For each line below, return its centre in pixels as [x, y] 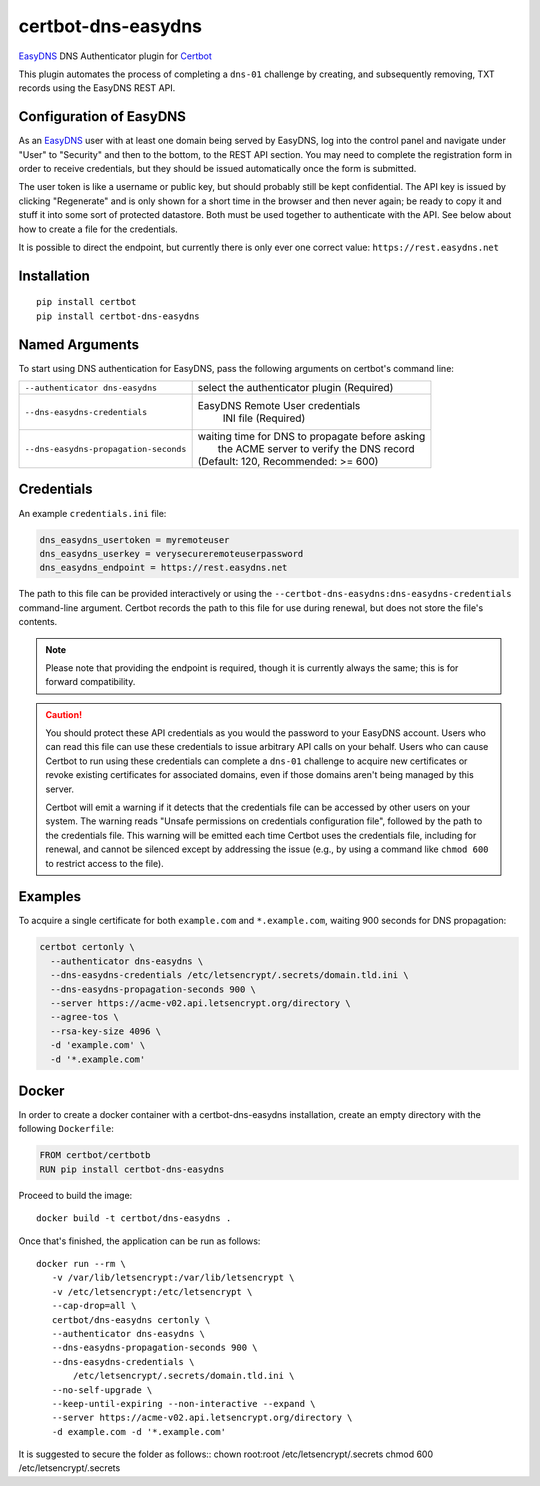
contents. [38, 622]
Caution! [64, 714]
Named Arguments [79, 344]
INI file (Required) [264, 418]
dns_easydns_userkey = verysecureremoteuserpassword [171, 553]
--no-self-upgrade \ [102, 1389]
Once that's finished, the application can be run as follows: [139, 1241]
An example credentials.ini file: [92, 513]
